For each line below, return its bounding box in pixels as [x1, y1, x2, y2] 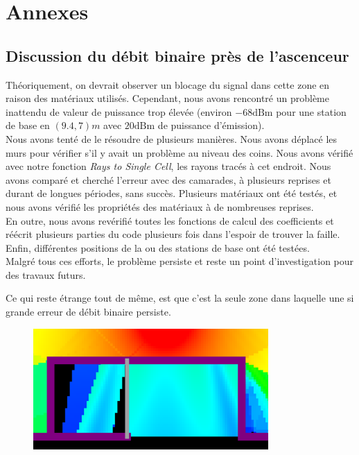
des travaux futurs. [6, 267, 86, 282]
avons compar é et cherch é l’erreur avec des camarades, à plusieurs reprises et [6, 172, 331, 187]
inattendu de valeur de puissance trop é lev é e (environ [6, 104, 232, 119]
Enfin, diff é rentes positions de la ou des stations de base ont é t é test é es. [6, 240, 310, 255]
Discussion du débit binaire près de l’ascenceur [6, 44, 349, 66]
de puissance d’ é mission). [157, 118, 265, 132]
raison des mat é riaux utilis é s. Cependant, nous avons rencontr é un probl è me [6, 91, 329, 105]
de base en [6, 118, 50, 132]
